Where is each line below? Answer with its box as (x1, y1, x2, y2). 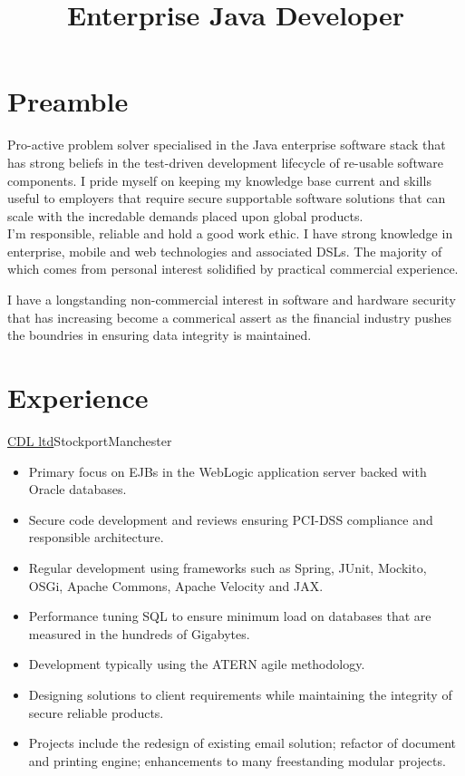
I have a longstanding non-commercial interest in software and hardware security (7, 290, 456, 309)
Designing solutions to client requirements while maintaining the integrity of (28, 684, 452, 703)
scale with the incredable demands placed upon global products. (7, 206, 363, 225)
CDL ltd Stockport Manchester (7, 431, 172, 450)
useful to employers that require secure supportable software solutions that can (7, 189, 446, 208)
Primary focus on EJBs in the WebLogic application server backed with (28, 461, 427, 480)
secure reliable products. (28, 703, 164, 722)
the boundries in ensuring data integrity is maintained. (7, 325, 312, 344)
